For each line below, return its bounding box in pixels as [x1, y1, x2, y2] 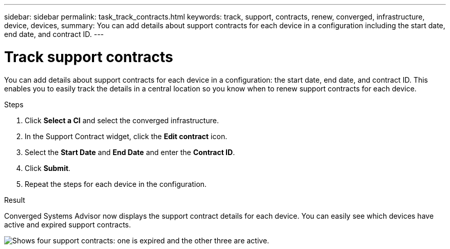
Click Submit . [25, 163, 71, 173]
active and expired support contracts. [4, 220, 131, 229]
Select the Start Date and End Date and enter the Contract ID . [25, 147, 235, 157]
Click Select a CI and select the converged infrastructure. [25, 116, 219, 125]
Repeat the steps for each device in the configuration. [25, 179, 207, 188]
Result [4, 195, 25, 204]
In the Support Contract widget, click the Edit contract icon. [25, 131, 228, 141]
